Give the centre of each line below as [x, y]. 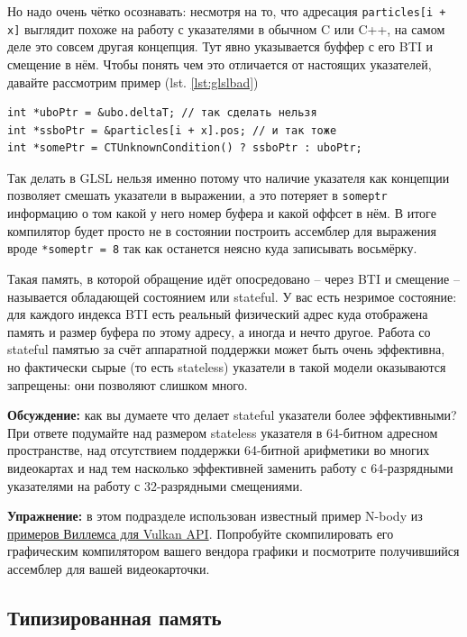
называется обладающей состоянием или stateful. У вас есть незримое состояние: [232, 296]
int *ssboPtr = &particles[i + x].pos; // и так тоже [172, 130]
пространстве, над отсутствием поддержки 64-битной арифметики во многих [219, 450]
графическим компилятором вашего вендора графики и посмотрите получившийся [233, 551]
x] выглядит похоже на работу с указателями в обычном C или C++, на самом [226, 28]
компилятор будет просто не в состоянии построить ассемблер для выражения [222, 230]
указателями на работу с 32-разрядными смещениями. [155, 485]
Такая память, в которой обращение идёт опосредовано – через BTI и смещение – [233, 278]
